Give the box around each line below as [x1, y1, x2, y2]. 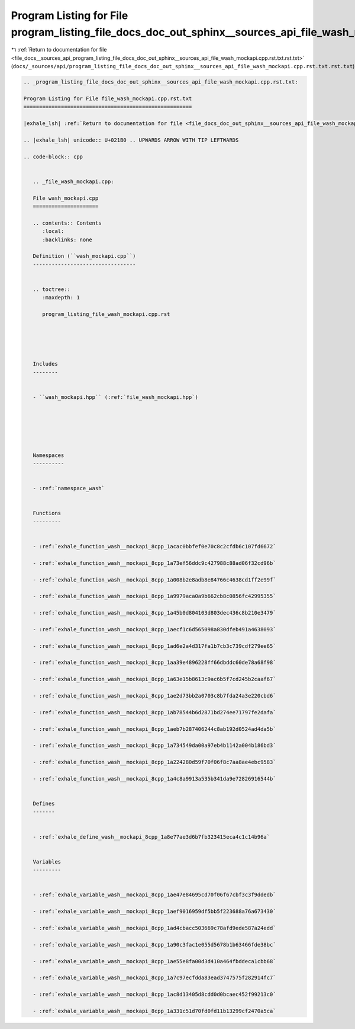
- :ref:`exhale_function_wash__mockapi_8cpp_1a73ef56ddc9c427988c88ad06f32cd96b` [33, 560, 276, 566]
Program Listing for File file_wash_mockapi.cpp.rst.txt [23, 95, 192, 102]
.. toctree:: [33, 286, 71, 293]
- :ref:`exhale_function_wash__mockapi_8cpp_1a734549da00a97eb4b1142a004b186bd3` [33, 742, 276, 749]
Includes [33, 360, 59, 367]
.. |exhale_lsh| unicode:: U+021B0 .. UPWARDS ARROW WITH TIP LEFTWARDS [23, 136, 239, 143]
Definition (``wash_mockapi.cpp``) [33, 253, 136, 260]
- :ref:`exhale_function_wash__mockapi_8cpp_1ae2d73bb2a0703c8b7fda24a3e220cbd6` [33, 692, 276, 699]
